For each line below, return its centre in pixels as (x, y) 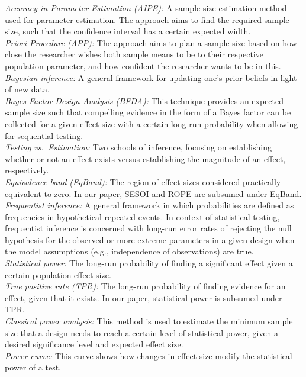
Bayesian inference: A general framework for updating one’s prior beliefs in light (151, 77)
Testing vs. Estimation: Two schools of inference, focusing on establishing (138, 147)
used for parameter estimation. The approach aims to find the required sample (147, 19)
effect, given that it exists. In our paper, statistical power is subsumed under (144, 297)
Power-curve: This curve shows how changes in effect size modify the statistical (149, 355)
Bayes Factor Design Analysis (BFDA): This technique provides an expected (144, 100)
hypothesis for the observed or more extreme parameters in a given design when (150, 239)
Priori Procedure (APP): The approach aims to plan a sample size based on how (151, 42)
